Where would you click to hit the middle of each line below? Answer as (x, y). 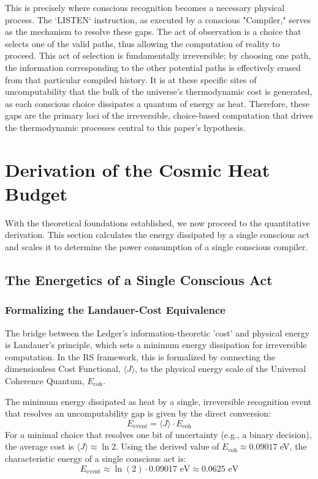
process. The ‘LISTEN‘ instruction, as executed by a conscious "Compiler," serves (158, 19)
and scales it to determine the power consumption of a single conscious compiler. (157, 247)
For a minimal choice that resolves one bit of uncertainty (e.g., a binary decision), (158, 434)
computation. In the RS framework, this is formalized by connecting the (140, 356)
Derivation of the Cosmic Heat (138, 169)
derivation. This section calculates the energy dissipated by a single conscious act (157, 235)
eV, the (293, 446)
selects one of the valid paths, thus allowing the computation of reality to (142, 43)
